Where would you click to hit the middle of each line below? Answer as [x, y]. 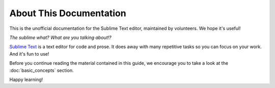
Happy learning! [26, 79]
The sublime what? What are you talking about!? [60, 37]
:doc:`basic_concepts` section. [42, 70]
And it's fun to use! [29, 54]
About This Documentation [68, 13]
